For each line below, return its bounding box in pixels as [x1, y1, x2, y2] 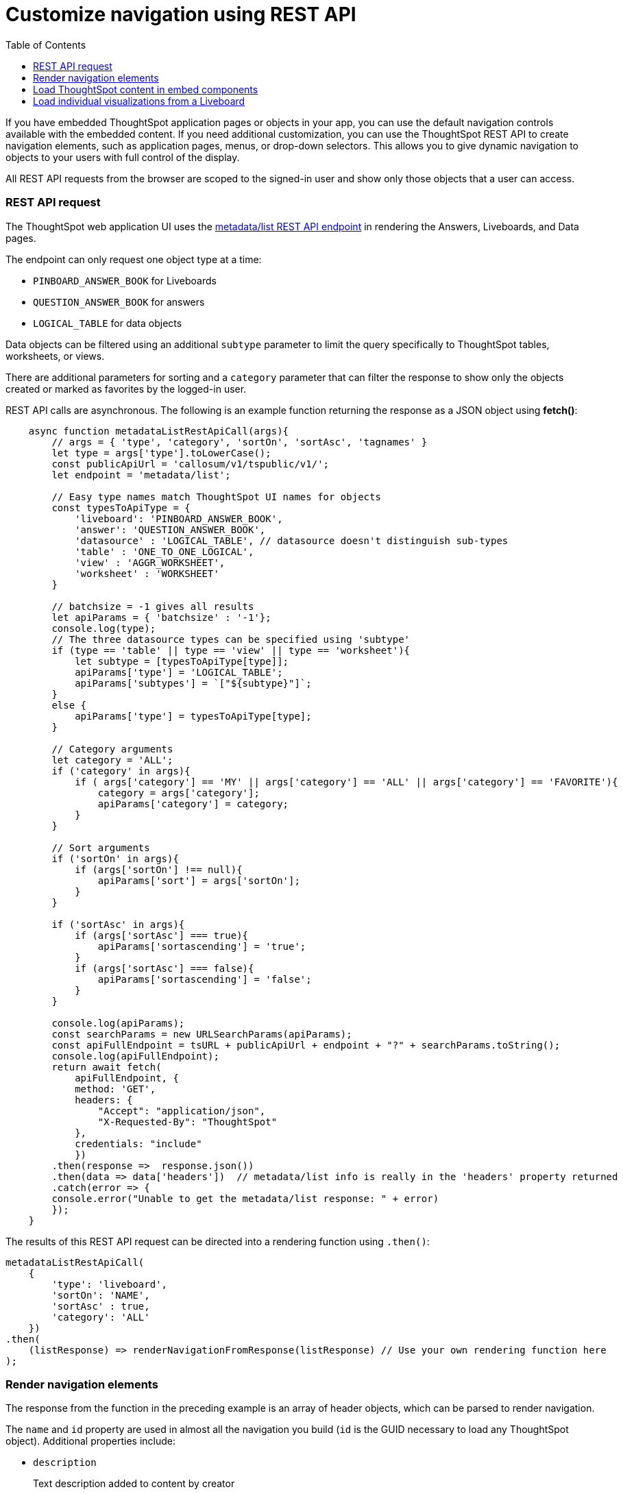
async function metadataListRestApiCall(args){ [28, 425, 289, 437]
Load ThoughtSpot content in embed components [33, 83, 258, 95]
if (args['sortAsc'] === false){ [75, 962, 254, 974]
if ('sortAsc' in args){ [51, 918, 185, 930]
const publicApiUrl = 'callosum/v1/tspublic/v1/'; [51, 458, 330, 469]
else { [51, 699, 87, 711]
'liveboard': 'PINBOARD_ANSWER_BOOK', [75, 513, 283, 524]
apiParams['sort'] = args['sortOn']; [97, 874, 300, 886]
